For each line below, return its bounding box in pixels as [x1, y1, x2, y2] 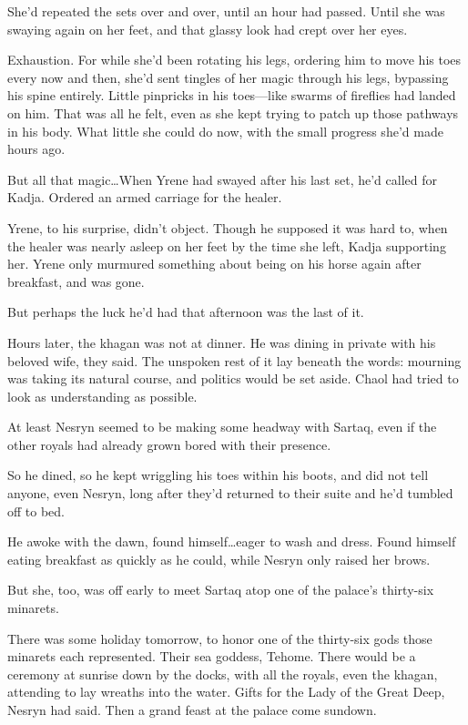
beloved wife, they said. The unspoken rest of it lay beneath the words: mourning [7, 351, 462, 370]
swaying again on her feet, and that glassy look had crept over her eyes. [7, 19, 408, 38]
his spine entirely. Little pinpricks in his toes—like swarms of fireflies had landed [7, 86, 456, 105]
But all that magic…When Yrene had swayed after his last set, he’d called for [7, 169, 437, 189]
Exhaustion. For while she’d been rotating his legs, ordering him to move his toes [7, 50, 462, 69]
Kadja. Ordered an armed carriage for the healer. [7, 188, 282, 207]
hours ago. [7, 139, 66, 158]
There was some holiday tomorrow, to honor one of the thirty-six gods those [7, 628, 432, 648]
